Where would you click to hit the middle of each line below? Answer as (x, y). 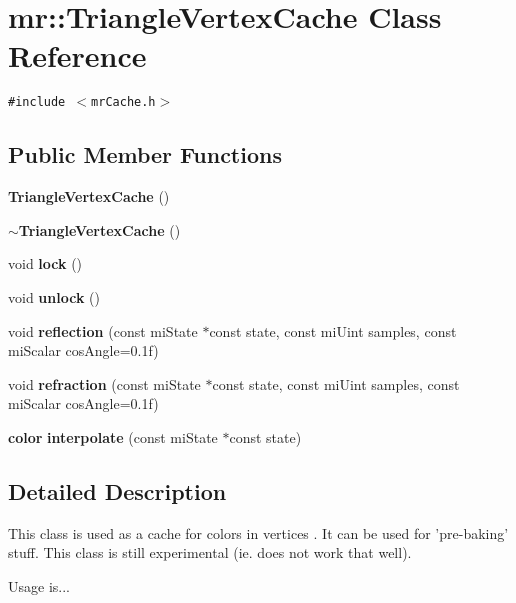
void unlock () (54, 296)
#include (37, 102)
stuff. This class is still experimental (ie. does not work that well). (210, 552)
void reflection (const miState (103, 330)
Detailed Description (117, 490)
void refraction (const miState (104, 383)
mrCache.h (123, 102)
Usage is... (39, 585)
